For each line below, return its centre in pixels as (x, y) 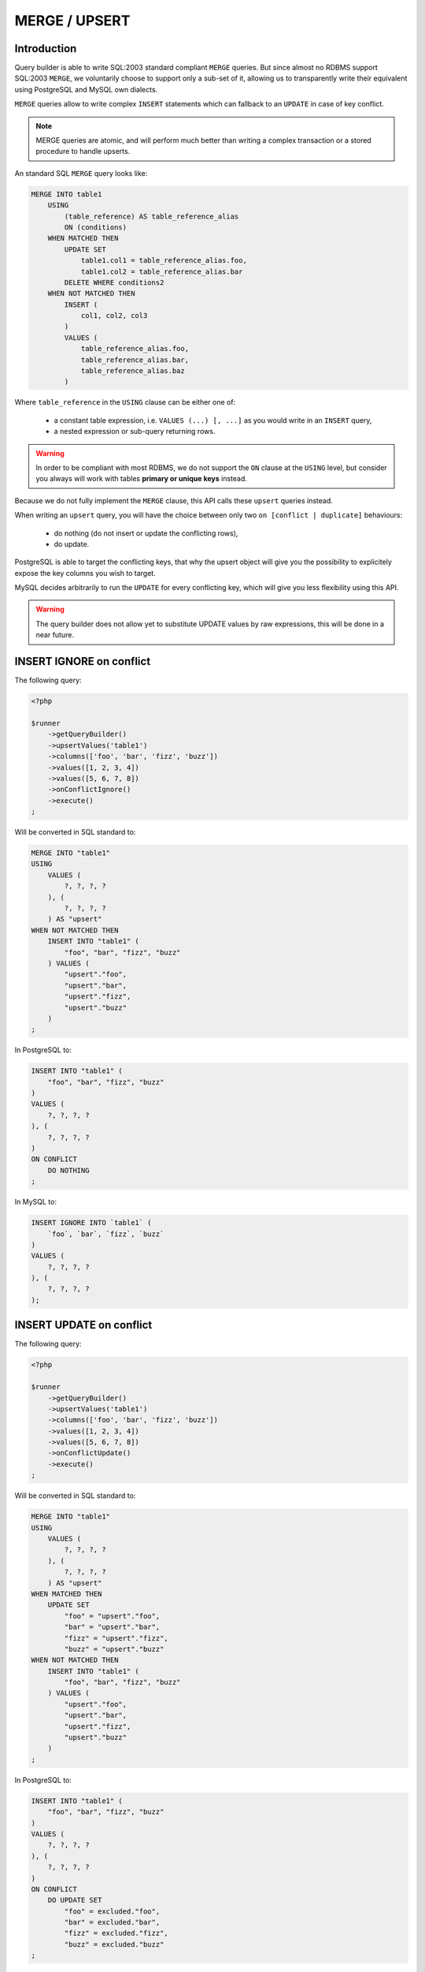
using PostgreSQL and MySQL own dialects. (86, 89)
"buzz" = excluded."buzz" (114, 1944)
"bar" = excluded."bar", (112, 1922)
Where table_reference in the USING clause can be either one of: (125, 402)
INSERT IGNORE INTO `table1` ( (92, 1223)
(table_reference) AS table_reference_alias (152, 216)
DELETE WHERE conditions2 (114, 282)
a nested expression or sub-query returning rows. (135, 431)
